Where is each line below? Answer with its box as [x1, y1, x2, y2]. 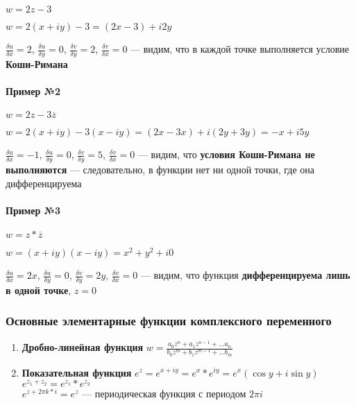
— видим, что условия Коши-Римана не [137, 147, 315, 162]
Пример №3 [6, 203, 61, 217]
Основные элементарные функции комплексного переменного [6, 312, 332, 329]
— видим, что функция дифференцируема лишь [140, 268, 350, 282]
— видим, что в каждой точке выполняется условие [130, 42, 350, 55]
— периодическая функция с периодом [82, 386, 246, 401]
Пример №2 [6, 84, 61, 98]
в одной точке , [6, 282, 71, 297]
